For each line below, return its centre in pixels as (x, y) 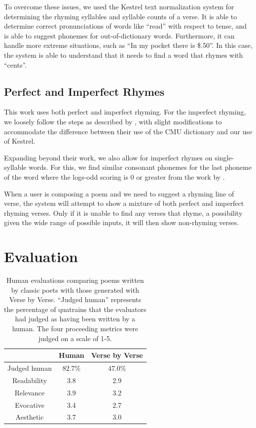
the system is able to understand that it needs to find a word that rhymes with (124, 55)
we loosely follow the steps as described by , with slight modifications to (113, 121)
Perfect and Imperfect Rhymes (84, 91)
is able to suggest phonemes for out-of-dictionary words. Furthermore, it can (119, 35)
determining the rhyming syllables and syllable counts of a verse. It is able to (121, 16)
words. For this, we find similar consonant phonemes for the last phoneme (140, 167)
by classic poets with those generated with (75, 290)
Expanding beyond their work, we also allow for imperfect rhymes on (108, 157)
